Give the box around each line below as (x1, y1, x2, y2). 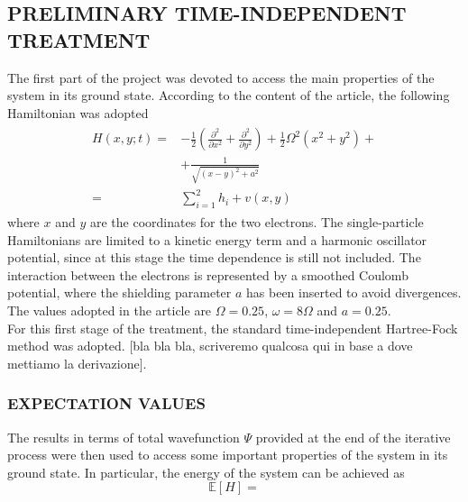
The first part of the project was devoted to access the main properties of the (7, 68, 435, 87)
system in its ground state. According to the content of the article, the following (7, 86, 450, 105)
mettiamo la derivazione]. (7, 353, 147, 372)
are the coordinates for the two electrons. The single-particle (89, 213, 424, 232)
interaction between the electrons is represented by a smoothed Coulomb (7, 265, 408, 284)
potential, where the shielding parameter (7, 283, 232, 302)
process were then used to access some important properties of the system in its (7, 445, 448, 464)
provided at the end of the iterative (255, 427, 451, 446)
